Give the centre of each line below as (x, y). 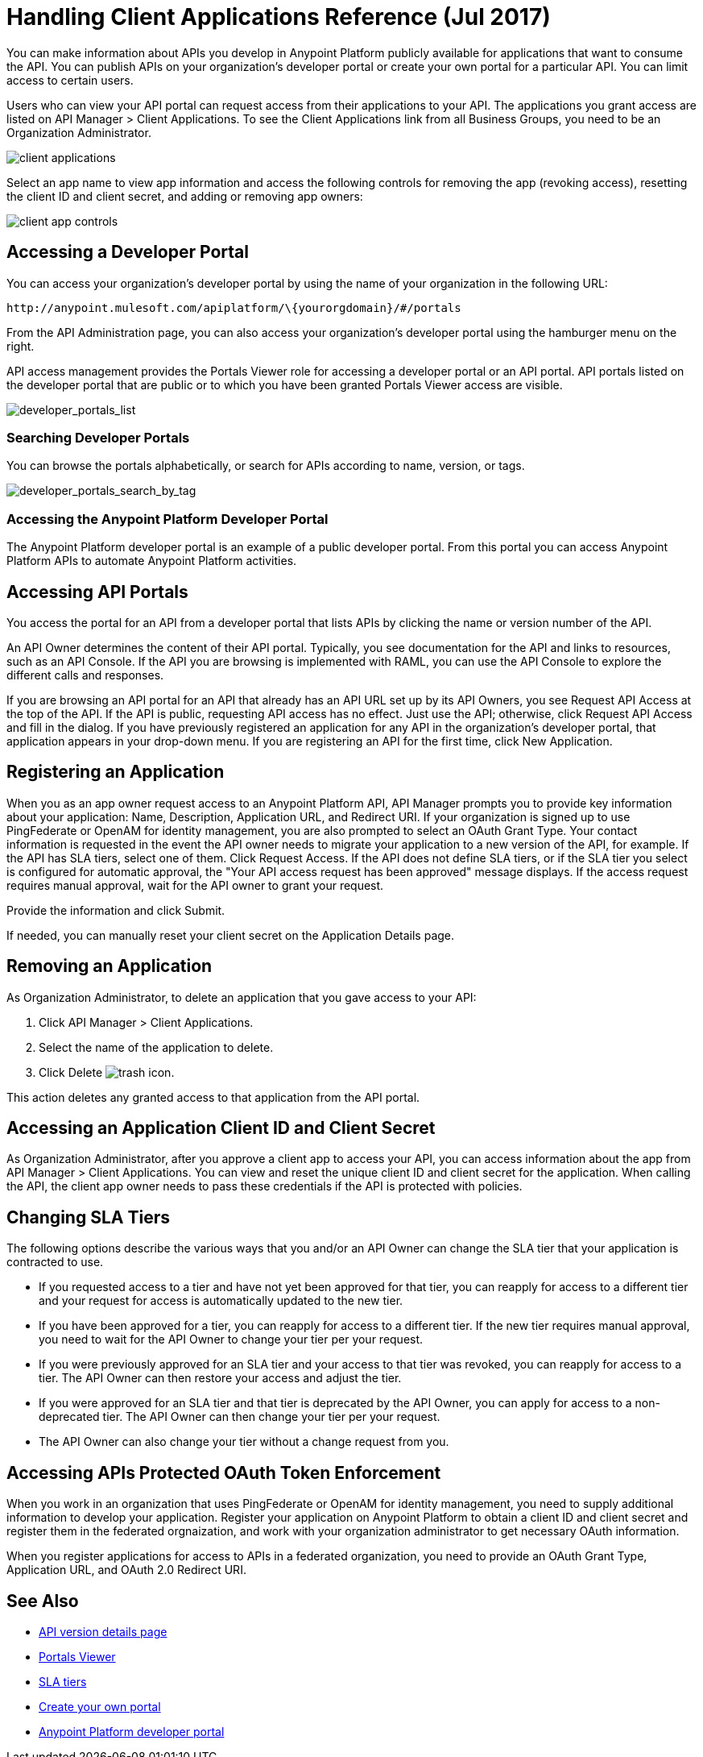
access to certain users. (70, 80)
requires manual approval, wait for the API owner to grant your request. (195, 885)
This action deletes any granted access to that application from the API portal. (213, 1097)
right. (21, 346)
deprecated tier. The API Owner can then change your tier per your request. (240, 1417)
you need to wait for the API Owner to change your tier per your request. (231, 1340)
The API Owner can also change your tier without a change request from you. (244, 1442)
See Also (43, 1601)
